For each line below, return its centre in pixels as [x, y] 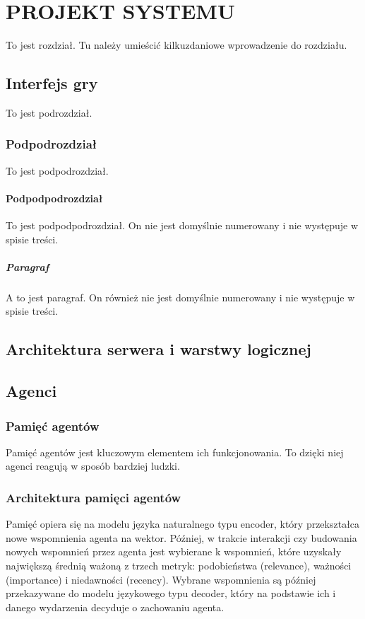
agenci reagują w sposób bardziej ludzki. [93, 466]
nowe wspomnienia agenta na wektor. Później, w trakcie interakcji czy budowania [181, 537]
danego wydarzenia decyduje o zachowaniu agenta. [115, 607]
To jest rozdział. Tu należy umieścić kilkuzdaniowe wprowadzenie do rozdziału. [176, 45]
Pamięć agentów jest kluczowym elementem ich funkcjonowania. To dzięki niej [175, 452]
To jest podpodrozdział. [57, 170]
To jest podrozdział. [49, 112]
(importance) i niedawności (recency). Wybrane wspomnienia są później [161, 579]
